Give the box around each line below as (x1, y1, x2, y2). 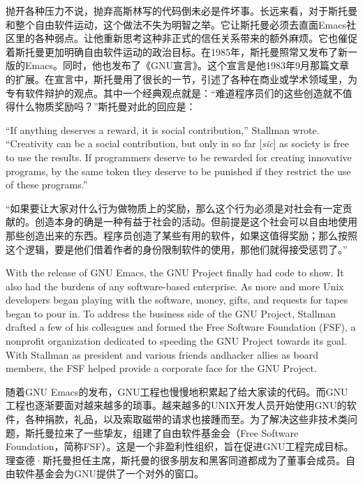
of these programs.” (6, 177, 88, 192)
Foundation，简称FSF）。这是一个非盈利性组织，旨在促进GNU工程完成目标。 (6, 439, 354, 454)
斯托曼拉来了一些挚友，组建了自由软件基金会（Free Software (24, 425, 299, 440)
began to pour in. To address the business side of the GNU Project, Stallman (6, 306, 336, 320)
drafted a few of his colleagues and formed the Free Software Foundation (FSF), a (6, 320, 356, 334)
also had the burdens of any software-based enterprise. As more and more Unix (6, 278, 344, 293)
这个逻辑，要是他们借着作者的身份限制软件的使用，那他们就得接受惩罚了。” (6, 241, 348, 256)
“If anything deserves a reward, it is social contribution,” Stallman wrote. (6, 122, 320, 137)
